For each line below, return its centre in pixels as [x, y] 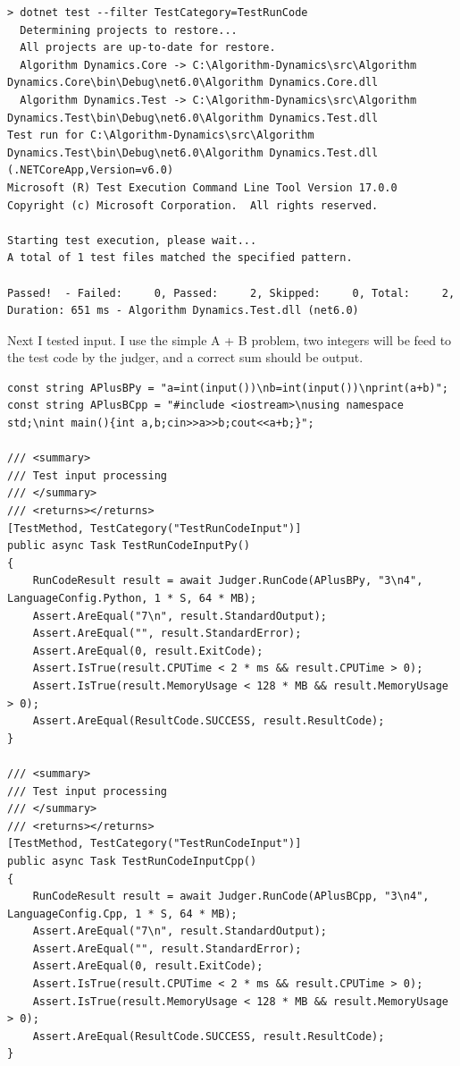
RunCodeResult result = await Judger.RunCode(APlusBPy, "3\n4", [228, 581]
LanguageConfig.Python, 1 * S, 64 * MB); [132, 598]
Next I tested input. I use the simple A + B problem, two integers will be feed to [230, 339]
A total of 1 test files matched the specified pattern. [180, 258]
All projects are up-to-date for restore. [148, 48]
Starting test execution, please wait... [132, 240]
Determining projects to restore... [129, 30]
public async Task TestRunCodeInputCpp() [132, 861]
